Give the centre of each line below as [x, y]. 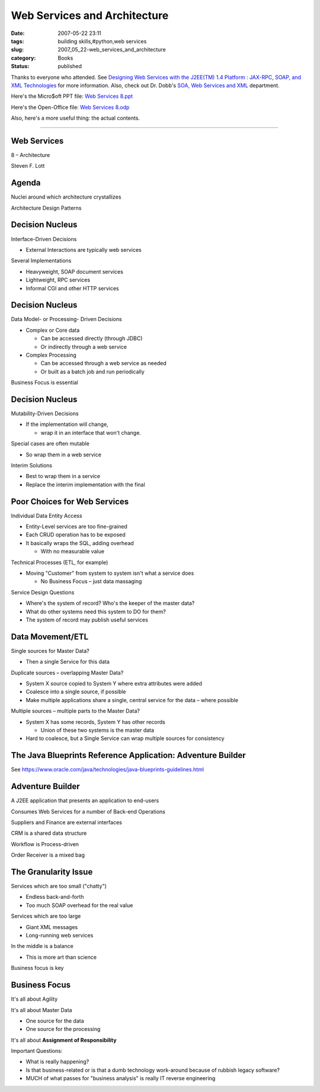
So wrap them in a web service [64, 454]
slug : [17, 50]
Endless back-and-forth [55, 897]
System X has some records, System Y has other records [95, 722]
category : [23, 58]
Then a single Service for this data [68, 662]
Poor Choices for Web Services [70, 502]
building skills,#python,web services [102, 41]
